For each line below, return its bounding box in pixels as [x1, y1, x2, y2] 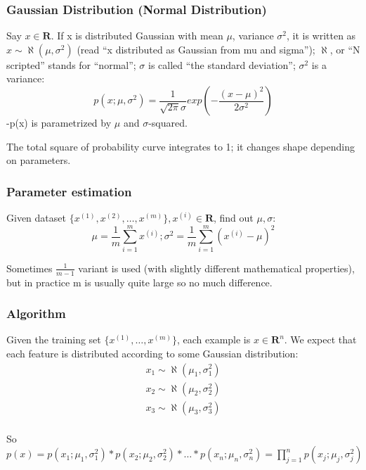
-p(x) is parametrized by [6, 115, 112, 129]
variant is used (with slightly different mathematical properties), [78, 260, 355, 275]
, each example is [177, 332, 251, 347]
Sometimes [6, 260, 53, 275]
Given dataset [6, 210, 66, 224]
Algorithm [6, 305, 66, 322]
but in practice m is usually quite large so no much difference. [6, 274, 273, 289]
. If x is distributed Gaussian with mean [51, 28, 223, 43]
